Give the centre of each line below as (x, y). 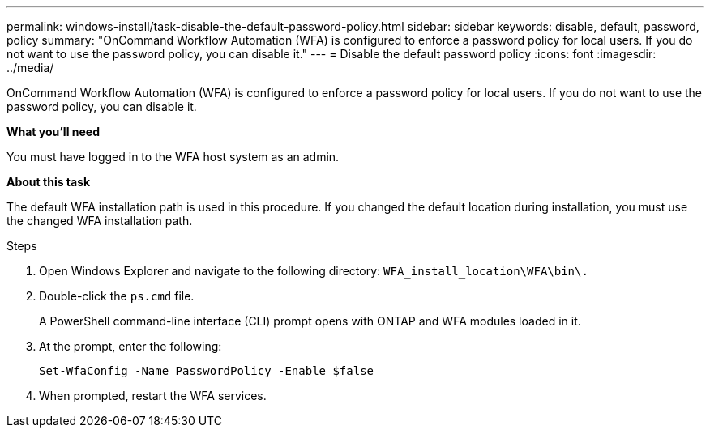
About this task (49, 182)
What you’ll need (53, 132)
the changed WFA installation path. (100, 221)
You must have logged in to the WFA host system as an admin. (173, 157)
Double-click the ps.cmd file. (117, 296)
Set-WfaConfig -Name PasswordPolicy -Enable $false (207, 371)
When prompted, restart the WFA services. (153, 396)
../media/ (30, 68)
